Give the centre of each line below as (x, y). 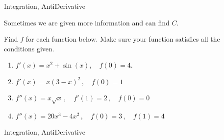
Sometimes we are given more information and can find (87, 22)
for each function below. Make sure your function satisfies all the (123, 39)
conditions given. (29, 48)
